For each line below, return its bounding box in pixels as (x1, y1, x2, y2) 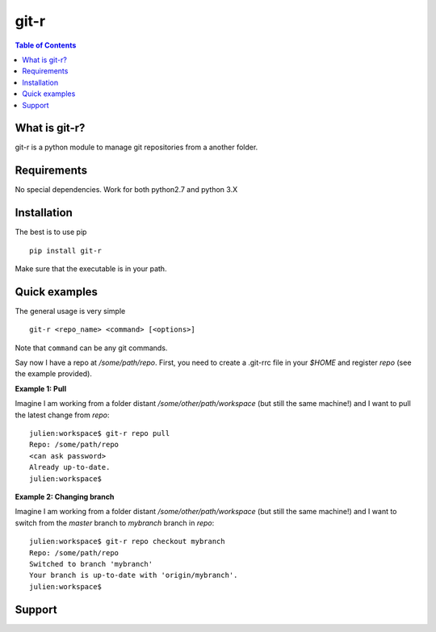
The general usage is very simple (15, 306, 126, 316)
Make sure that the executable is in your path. (15, 264, 167, 274)
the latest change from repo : (15, 410, 110, 420)
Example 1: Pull (15, 383, 67, 393)
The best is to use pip (15, 227, 87, 237)
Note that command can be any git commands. (15, 343, 168, 353)
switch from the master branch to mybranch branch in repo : (15, 517, 215, 528)
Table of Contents (15, 40, 77, 50)
